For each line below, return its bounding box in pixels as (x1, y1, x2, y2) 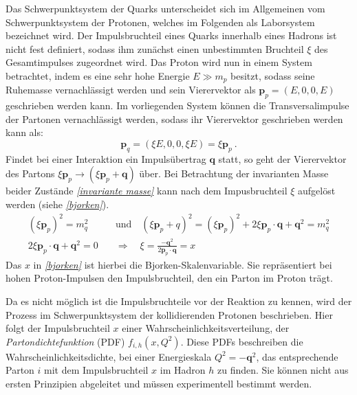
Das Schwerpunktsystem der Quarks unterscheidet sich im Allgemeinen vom (6, 1, 325, 15)
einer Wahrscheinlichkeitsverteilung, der (122, 321, 290, 335)
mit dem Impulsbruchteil (44, 363, 149, 377)
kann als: (6, 125, 43, 139)
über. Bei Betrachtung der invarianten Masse (139, 166, 329, 181)
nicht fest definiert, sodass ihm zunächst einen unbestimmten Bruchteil (6, 41, 304, 56)
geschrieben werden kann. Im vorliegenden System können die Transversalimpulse (6, 98, 349, 113)
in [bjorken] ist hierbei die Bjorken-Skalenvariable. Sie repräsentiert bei (33, 257, 332, 271)
